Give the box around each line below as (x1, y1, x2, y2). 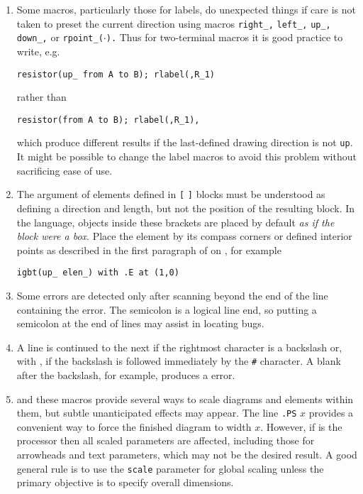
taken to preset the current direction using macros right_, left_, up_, (16, 16, 331, 31)
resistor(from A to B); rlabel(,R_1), (16, 114, 200, 125)
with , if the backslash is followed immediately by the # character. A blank (16, 353, 341, 368)
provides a (308, 405, 354, 420)
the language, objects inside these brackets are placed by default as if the (16, 214, 335, 229)
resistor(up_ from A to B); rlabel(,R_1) (16, 69, 215, 79)
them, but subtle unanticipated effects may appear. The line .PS (16, 405, 297, 420)
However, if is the (266, 419, 342, 434)
